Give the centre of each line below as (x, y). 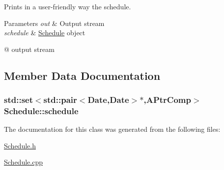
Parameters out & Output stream (54, 23)
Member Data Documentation (82, 75)
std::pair (60, 100)
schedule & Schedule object (45, 33)
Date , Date (108, 100)
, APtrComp (167, 100)
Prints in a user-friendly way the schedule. (68, 6)
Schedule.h (20, 145)
